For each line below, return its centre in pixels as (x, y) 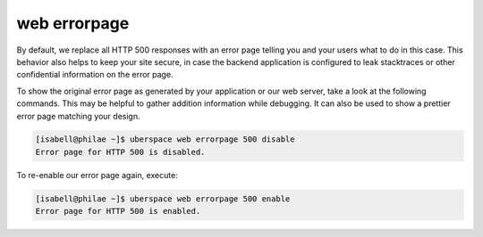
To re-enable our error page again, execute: (97, 175)
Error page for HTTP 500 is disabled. (120, 152)
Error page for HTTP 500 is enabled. (118, 211)
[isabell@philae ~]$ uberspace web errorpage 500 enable (163, 199)
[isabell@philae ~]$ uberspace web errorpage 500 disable (165, 139)
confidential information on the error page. (95, 75)
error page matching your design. (78, 116)
